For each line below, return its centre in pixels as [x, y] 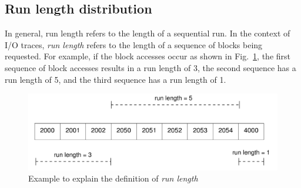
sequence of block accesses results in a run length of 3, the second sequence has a [150, 67]
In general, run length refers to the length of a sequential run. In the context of [148, 33]
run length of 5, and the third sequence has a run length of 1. [116, 79]
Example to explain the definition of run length [113, 178]
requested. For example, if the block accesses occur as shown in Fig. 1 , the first [148, 56]
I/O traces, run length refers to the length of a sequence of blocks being [134, 44]
